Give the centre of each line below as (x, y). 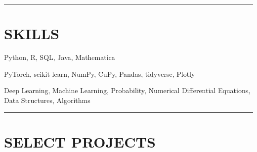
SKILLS (32, 33)
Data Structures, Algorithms (47, 100)
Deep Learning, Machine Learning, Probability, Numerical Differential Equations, (127, 90)
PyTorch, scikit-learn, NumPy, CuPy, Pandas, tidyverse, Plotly (100, 74)
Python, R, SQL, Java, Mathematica (60, 57)
